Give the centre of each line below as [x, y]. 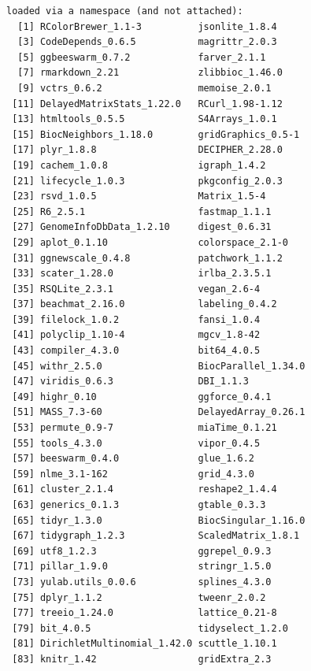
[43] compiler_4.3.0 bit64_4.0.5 [136, 351]
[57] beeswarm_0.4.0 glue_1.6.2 [133, 459]
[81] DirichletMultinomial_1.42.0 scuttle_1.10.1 [144, 644]
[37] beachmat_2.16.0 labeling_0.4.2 [144, 304]
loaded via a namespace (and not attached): [125, 11]
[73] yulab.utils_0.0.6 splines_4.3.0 [142, 582]
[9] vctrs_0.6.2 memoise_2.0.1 [144, 88]
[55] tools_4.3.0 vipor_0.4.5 [136, 443]
